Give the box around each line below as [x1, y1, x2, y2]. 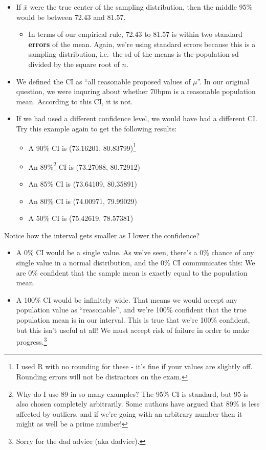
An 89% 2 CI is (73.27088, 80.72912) [28, 160, 140, 172]
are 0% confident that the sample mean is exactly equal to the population [16, 267, 248, 278]
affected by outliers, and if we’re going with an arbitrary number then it [16, 408, 242, 419]
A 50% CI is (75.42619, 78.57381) [28, 213, 134, 223]
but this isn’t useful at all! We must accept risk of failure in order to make [16, 324, 249, 335]
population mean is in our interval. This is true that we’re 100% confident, [16, 314, 250, 325]
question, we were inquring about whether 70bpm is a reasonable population [16, 86, 256, 97]
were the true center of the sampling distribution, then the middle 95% [30, 2, 253, 12]
